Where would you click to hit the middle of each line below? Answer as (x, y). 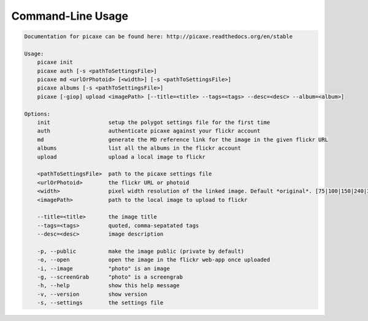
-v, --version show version (92, 294)
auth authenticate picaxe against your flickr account (149, 131)
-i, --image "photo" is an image (103, 268)
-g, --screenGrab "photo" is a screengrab (110, 277)
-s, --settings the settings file (100, 303)
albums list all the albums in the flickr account (139, 148)
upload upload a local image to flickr (121, 157)
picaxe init (55, 62)
